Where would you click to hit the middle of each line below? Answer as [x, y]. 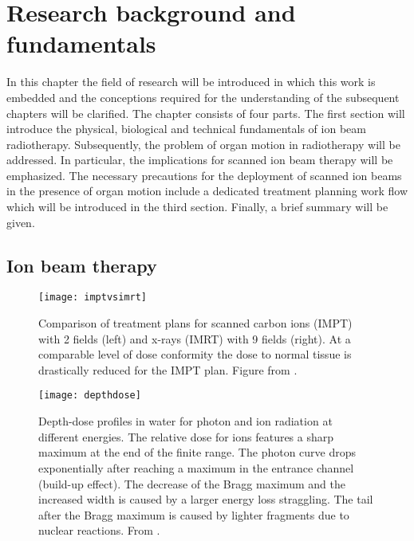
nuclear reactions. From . [99, 530]
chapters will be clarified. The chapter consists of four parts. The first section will [206, 113]
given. [21, 222]
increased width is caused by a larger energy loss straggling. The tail [206, 499]
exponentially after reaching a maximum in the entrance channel [196, 467]
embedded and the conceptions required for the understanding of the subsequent [203, 97]
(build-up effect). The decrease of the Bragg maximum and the [192, 483]
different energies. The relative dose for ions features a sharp [186, 436]
